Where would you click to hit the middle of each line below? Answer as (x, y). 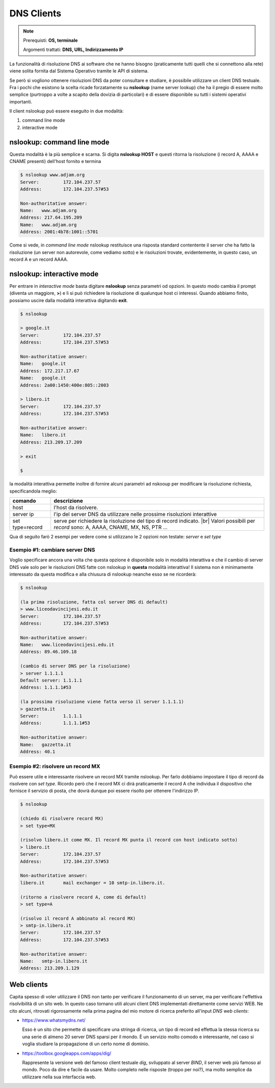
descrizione (68, 501)
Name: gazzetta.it (46, 744)
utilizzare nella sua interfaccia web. (59, 1077)
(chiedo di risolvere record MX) (62, 819)
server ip (23, 514)
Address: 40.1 (38, 752)
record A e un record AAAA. (39, 259)
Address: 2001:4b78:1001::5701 (59, 232)
